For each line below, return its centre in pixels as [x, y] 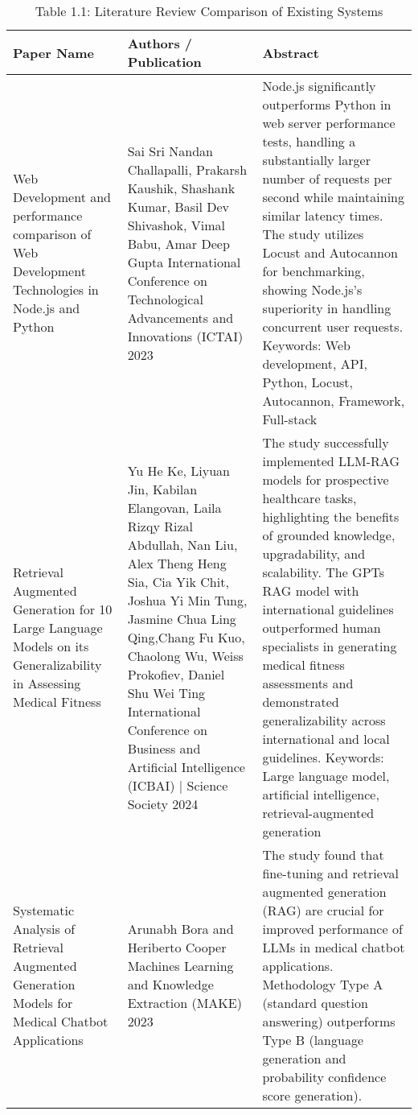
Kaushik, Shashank [181, 188]
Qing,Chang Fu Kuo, [186, 637]
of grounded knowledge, [329, 535]
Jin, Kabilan [162, 489]
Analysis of [44, 929]
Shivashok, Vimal [176, 225]
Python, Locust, [307, 382]
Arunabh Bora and [180, 929]
